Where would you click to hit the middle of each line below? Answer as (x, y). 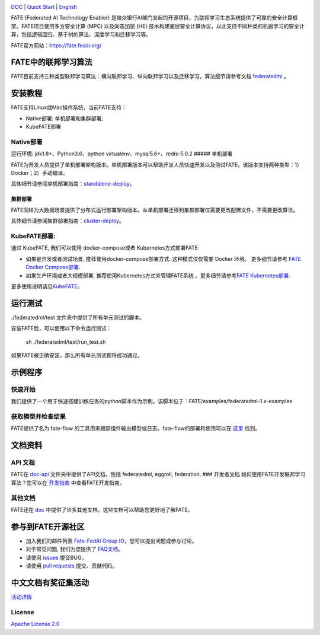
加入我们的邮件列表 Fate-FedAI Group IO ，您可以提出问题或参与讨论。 (111, 541)
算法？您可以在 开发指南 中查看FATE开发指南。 (68, 483)
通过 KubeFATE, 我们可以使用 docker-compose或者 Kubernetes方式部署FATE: (105, 248)
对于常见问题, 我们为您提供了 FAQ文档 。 (75, 549)
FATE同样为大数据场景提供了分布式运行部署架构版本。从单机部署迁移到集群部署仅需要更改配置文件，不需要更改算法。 (155, 210)
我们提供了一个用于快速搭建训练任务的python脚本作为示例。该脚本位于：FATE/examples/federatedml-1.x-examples (152, 401)
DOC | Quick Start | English (44, 7)
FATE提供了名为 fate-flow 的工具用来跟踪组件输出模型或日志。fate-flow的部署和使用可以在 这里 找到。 (136, 428)
